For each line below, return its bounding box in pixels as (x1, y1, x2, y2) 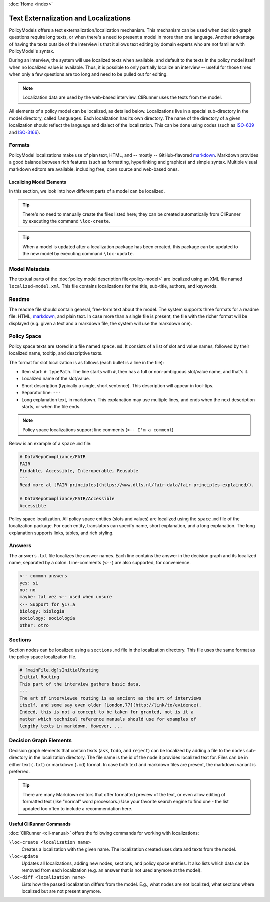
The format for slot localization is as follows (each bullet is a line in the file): (9, 359, 164, 365)
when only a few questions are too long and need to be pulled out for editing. (9, 71, 168, 77)
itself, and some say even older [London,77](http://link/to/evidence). (19, 702, 202, 708)
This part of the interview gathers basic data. (19, 681, 141, 687)
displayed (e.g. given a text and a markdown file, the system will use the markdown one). (9, 320, 192, 326)
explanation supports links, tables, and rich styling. (9, 530, 114, 536)
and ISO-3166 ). (9, 129, 41, 135)
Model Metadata (9, 266, 50, 273)
